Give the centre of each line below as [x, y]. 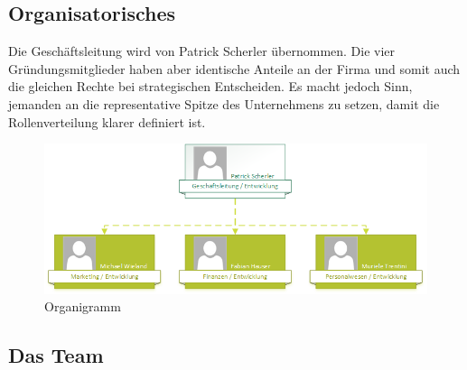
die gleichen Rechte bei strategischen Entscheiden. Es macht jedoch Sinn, [210, 86]
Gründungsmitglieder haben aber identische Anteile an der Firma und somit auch [234, 68]
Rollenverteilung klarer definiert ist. [107, 121]
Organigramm [83, 306]
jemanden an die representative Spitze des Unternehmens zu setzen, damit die [224, 103]
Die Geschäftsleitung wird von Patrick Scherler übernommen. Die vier [202, 51]
